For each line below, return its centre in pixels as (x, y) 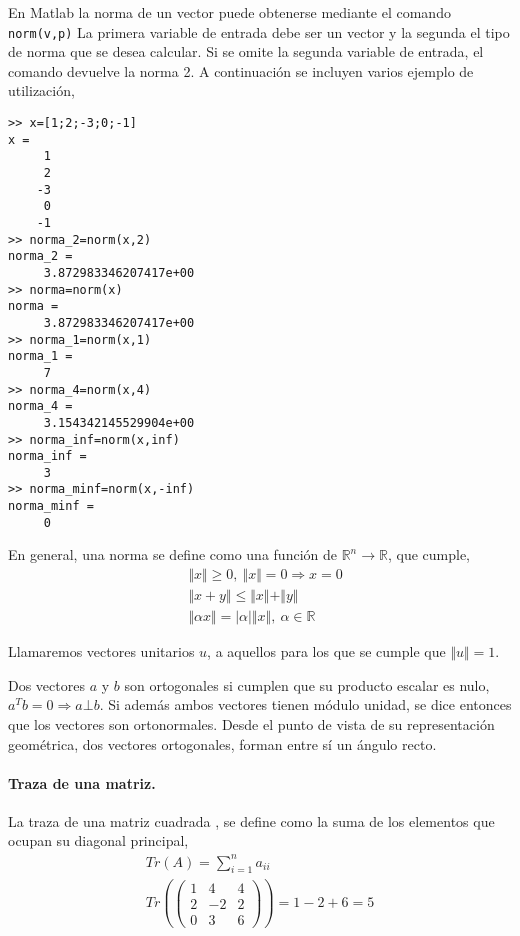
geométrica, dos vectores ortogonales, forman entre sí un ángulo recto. (222, 743)
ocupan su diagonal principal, (98, 840)
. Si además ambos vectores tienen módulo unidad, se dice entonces (305, 704)
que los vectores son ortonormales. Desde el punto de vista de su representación (251, 723)
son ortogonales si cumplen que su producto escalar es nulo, (307, 684)
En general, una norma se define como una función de (172, 554)
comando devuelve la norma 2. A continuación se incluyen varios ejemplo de (241, 70)
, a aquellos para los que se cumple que (326, 651)
